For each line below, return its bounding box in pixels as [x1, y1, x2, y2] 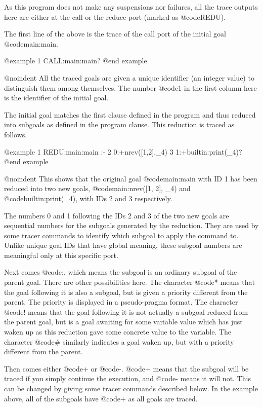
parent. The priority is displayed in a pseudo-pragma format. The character [4, 297, 238, 307]
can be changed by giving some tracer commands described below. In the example [4, 383, 258, 393]
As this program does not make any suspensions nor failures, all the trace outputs [4, 2, 258, 12]
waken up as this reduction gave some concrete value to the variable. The [4, 326, 232, 337]
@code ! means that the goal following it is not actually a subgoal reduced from [4, 306, 248, 317]
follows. [4, 129, 27, 139]
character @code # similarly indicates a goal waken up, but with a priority [4, 336, 234, 347]
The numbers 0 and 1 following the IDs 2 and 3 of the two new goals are [4, 210, 229, 220]
